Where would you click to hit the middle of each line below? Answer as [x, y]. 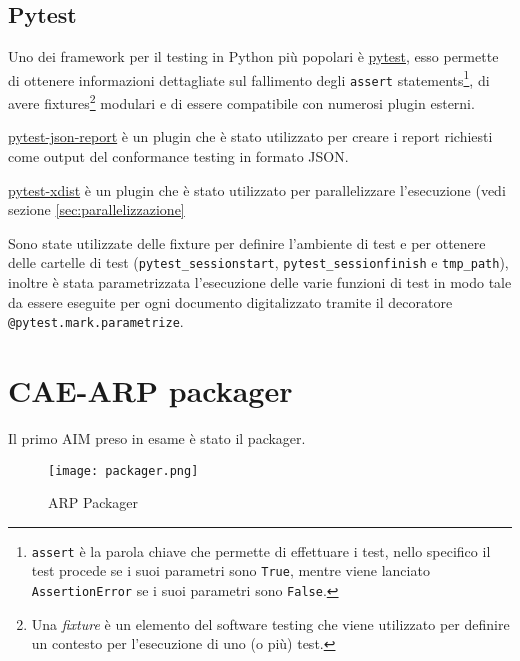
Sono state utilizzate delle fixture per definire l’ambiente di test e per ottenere [247, 242]
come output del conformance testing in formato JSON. [178, 155]
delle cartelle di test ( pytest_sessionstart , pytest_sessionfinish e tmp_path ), [258, 262]
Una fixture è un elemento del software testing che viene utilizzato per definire [270, 623]
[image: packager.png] [123, 470]
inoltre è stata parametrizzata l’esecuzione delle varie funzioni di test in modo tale [260, 281]
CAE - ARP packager [150, 390]
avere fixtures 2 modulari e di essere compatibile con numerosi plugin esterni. [241, 101]
